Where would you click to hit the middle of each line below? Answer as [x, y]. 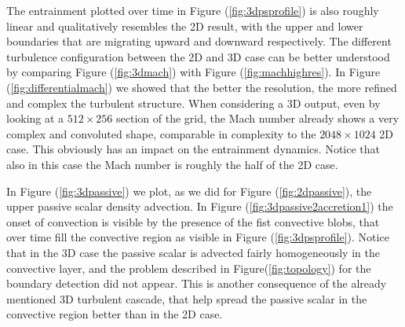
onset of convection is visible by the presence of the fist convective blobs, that [193, 221]
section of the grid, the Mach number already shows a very [258, 118]
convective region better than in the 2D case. [115, 314]
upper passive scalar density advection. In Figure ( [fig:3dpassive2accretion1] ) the [200, 206]
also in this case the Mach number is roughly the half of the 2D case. [172, 164]
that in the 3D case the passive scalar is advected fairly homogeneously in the [193, 252]
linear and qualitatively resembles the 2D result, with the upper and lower [185, 26]
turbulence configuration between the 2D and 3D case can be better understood [198, 56]
